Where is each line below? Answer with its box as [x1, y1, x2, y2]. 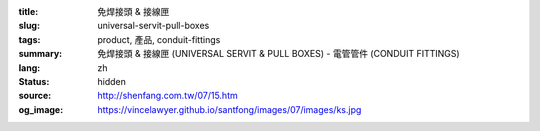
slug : [18, 20, 40, 32]
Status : [18, 75, 50, 87]
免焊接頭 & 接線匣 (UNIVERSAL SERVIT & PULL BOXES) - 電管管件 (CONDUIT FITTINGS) [97, 48, 460, 60]
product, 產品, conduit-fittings [97, 33, 221, 45]
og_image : [18, 103, 64, 115]
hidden [97, 75, 127, 87]
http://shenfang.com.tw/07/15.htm [97, 90, 239, 102]
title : [18, 6, 39, 17]
